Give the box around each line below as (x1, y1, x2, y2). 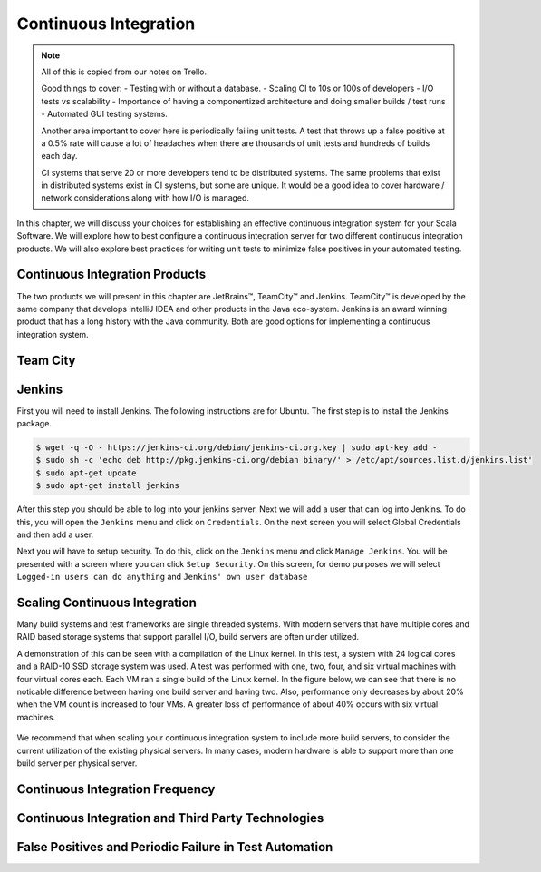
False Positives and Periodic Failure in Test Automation (16, 839, 333, 855)
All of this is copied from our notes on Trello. (41, 66, 208, 77)
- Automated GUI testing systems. (41, 109, 168, 120)
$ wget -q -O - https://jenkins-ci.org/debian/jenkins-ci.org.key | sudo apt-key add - (35, 443, 438, 453)
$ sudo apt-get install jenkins (35, 481, 180, 491)
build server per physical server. (16, 758, 138, 769)
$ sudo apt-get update (35, 467, 137, 478)
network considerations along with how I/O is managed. (41, 192, 249, 203)
